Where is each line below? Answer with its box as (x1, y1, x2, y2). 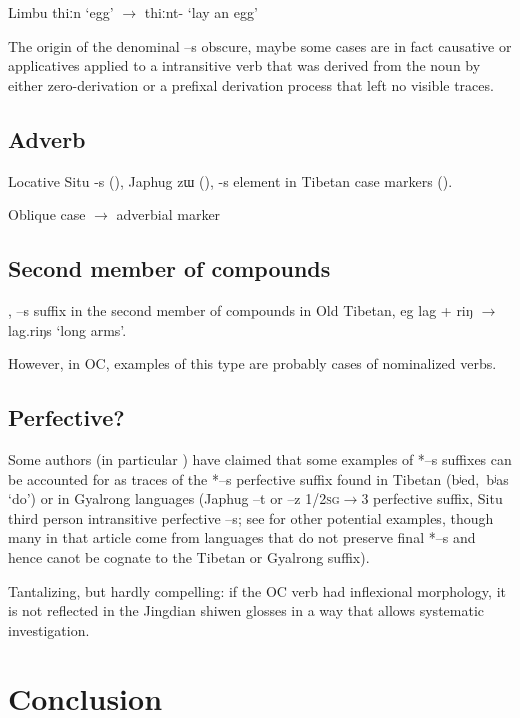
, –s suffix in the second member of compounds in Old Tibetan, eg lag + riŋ (8, 299, 473, 320)
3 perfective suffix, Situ (361, 488, 503, 509)
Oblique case (8, 204, 86, 225)
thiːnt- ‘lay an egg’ (144, 2, 258, 22)
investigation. (8, 619, 90, 640)
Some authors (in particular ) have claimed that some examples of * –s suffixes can (8, 448, 512, 469)
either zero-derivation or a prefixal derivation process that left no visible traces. (8, 74, 494, 95)
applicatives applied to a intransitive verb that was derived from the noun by (8, 55, 481, 76)
